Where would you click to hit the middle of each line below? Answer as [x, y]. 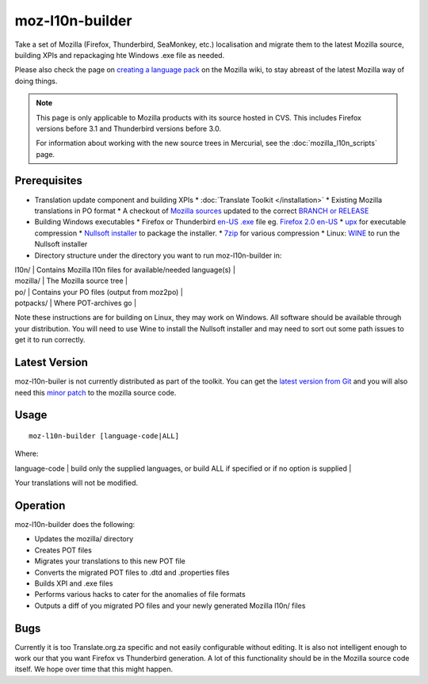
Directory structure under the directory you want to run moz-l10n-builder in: [158, 255]
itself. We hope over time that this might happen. [94, 669]
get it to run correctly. [50, 340]
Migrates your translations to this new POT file [110, 561]
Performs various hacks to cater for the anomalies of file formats [140, 594]
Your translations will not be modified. [76, 483]
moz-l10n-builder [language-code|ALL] [104, 436]
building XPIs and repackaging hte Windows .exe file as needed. [120, 55]
